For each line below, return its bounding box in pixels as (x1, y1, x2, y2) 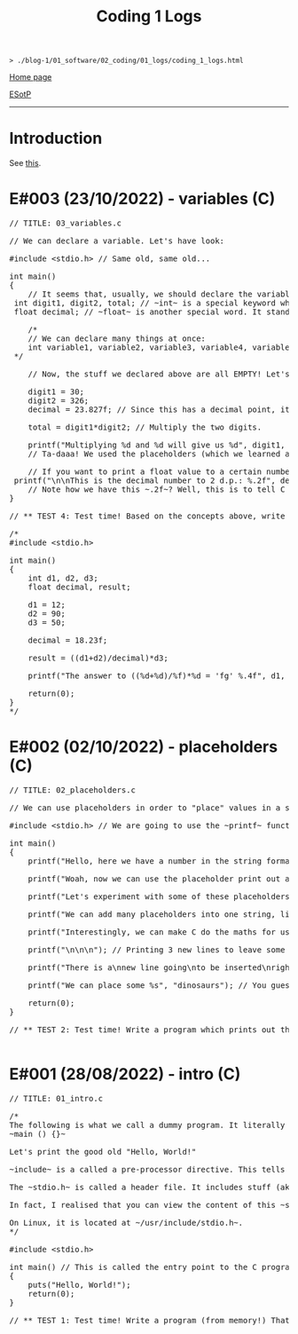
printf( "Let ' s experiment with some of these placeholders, (27, 892, 295, 902)
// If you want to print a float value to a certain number (27, 467, 295, 477)
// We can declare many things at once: (27, 334, 207, 343)
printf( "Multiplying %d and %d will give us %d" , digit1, (27, 440, 286, 450)
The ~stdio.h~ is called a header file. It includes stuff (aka (9, 1182, 295, 1192)
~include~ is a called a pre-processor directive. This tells (9, 1164, 286, 1174)
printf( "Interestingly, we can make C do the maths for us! (27, 927, 295, 937)
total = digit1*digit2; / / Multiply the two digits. (27, 422, 263, 432)
